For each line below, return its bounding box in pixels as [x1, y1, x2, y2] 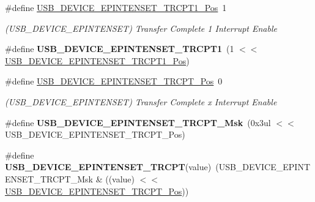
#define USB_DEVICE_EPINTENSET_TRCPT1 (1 [5, 42, 234, 55]
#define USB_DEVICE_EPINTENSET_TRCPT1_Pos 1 [5, 1, 227, 13]
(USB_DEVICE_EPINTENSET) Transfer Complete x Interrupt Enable [5, 95, 277, 108]
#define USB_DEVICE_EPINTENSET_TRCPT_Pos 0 [5, 75, 223, 88]
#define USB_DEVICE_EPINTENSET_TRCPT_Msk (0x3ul [5, 116, 271, 129]
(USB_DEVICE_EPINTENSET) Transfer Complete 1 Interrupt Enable [5, 21, 277, 34]
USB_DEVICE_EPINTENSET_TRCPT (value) [5, 160, 212, 173]
